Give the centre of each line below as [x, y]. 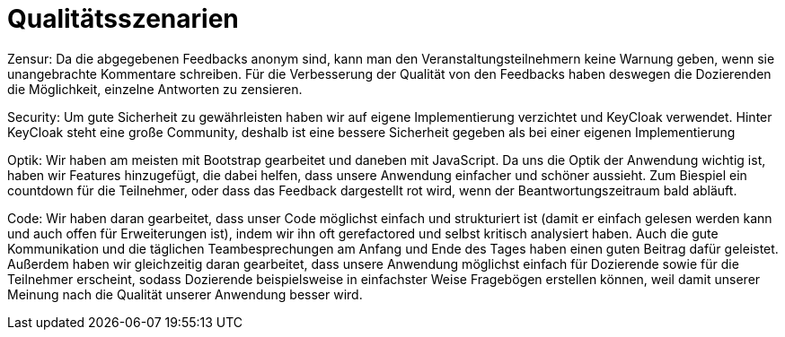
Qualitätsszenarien [123, 19]
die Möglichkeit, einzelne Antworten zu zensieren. [155, 89]
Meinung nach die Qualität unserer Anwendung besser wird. [185, 294]
